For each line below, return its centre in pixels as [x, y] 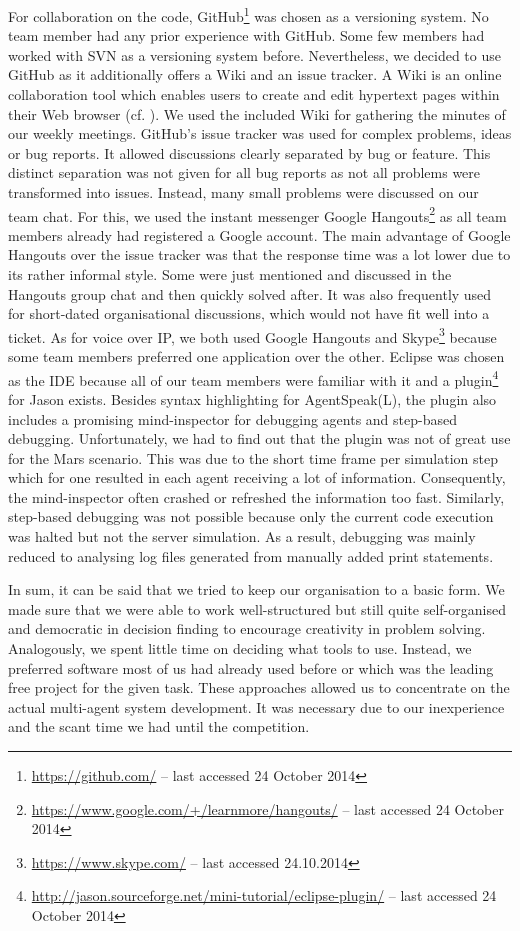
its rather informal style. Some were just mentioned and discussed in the [230, 274]
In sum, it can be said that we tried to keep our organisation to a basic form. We [256, 589]
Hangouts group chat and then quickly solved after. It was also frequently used [250, 293]
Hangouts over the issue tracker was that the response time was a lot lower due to [259, 254]
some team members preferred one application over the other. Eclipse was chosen [256, 356]
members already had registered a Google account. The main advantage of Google [259, 234]
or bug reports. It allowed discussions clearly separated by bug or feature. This [249, 152]
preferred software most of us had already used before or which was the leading [251, 667]
